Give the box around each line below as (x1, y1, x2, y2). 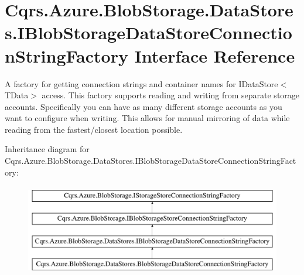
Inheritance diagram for (5, 143, 90, 155)
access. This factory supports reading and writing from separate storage (42, 89, 300, 101)
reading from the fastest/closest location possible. (5, 123, 183, 135)
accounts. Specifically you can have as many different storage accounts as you (5, 100, 282, 112)
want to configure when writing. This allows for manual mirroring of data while (5, 112, 290, 124)
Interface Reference (134, 43, 295, 67)
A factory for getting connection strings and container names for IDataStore (5, 77, 278, 90)
